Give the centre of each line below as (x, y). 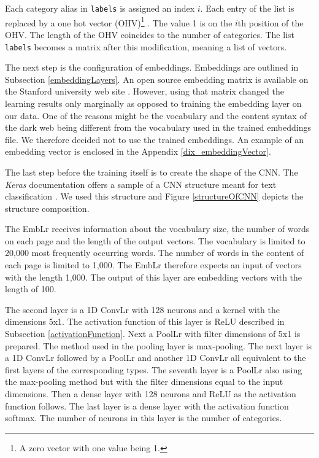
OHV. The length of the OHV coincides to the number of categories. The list (150, 34)
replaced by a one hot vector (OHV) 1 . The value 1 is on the (119, 21)
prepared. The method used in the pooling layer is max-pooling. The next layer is (159, 345)
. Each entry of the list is (247, 8)
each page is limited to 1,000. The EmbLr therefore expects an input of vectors (153, 265)
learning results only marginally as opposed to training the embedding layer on (153, 103)
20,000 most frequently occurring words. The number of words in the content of (155, 253)
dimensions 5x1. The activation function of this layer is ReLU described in (145, 321)
